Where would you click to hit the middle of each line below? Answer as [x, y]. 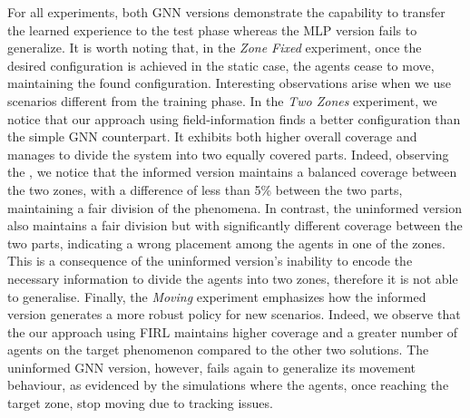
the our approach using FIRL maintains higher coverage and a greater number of [233, 331]
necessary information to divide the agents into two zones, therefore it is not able [233, 278]
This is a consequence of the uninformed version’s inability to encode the [210, 261]
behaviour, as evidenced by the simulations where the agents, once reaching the [228, 385]
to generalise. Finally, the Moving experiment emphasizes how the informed [217, 296]
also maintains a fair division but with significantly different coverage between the [235, 225]
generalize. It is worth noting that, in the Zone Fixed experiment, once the [215, 48]
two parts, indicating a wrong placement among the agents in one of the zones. [226, 243]
